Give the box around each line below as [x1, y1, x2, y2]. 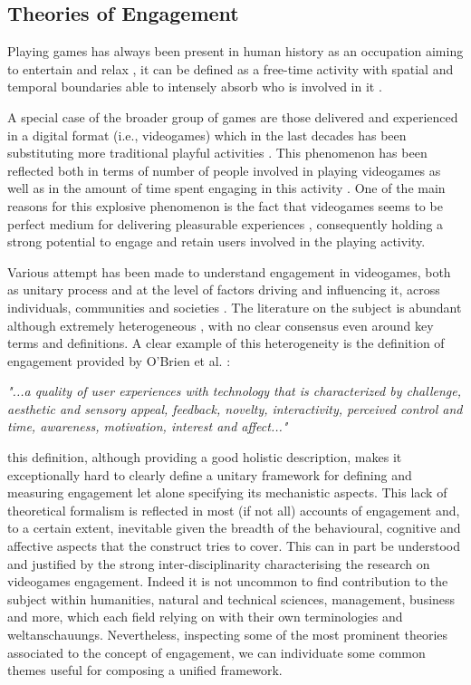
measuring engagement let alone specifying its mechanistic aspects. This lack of [7, 483, 447, 502]
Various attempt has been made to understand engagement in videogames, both [7, 262, 451, 281]
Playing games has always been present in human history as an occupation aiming [7, 42, 464, 61]
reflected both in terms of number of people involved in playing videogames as [7, 160, 441, 179]
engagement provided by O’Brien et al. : [7, 351, 231, 370]
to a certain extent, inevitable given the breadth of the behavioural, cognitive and [7, 518, 461, 537]
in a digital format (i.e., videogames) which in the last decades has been [7, 125, 407, 144]
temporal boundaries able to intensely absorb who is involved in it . [7, 77, 382, 96]
